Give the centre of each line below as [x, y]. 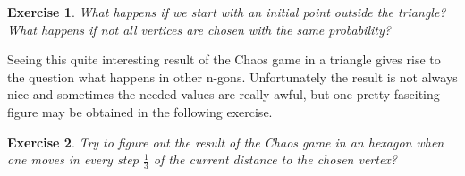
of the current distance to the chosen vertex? [275, 159]
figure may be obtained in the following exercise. [140, 111]
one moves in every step [73, 159]
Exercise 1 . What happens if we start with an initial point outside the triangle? [227, 12]
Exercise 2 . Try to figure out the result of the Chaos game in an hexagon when [226, 142]
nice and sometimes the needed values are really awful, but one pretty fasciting [224, 94]
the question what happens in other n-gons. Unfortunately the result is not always [232, 76]
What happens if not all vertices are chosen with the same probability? [199, 29]
